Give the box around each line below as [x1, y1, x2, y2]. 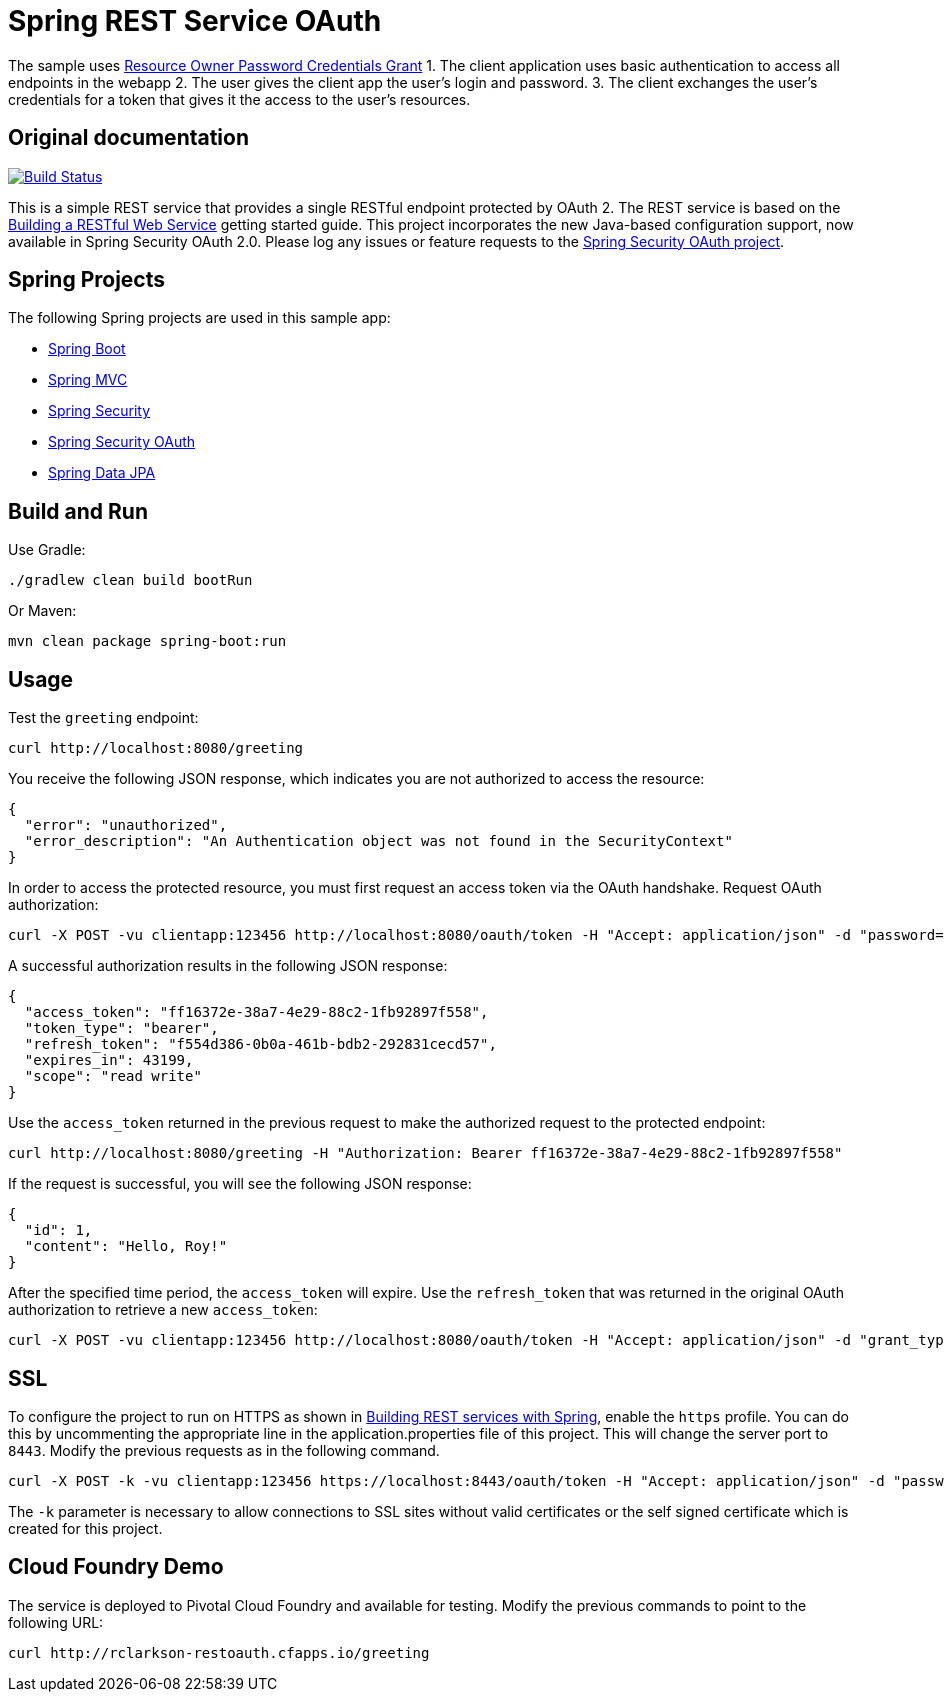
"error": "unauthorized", [24, 817, 228, 834]
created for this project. [8, 1519, 163, 1537]
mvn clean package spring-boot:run [8, 633, 287, 650]
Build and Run [8, 498, 148, 524]
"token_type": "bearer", [24, 1020, 219, 1037]
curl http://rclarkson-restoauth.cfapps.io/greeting [8, 1644, 430, 1661]
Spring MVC [48, 371, 128, 389]
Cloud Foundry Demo [8, 1554, 224, 1580]
